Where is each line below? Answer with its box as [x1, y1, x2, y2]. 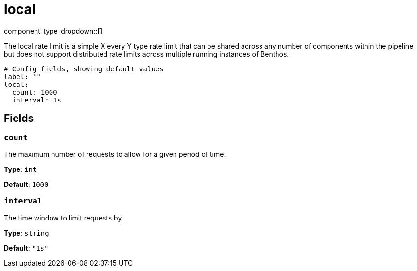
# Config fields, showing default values [4, 65, 164, 73]
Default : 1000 [4, 180, 49, 188]
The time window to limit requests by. [4, 213, 123, 222]
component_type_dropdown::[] [4, 26, 103, 35]
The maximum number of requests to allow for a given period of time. [4, 150, 226, 158]
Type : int [4, 165, 37, 173]
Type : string [4, 228, 49, 237]
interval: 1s [12, 96, 62, 104]
